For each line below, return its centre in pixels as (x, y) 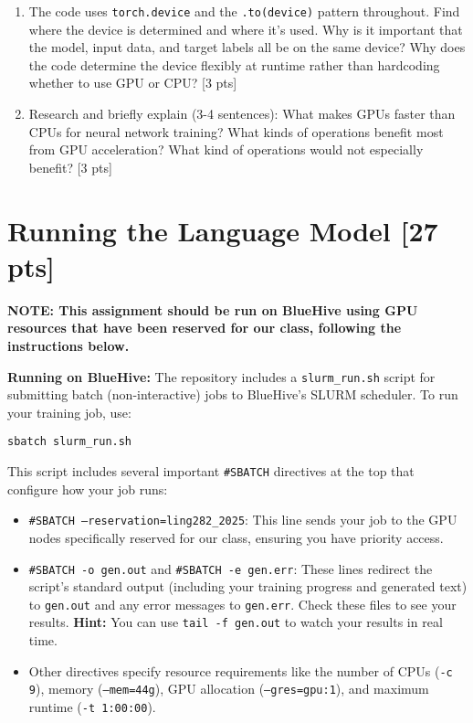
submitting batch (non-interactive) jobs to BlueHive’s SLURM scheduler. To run (233, 394)
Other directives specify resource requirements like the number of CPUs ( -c (241, 670)
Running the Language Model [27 (223, 230)
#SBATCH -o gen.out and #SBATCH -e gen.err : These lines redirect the (231, 568)
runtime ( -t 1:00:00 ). (92, 706)
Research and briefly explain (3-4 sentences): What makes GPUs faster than (242, 114)
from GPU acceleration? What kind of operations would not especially (226, 149)
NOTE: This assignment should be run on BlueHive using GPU (213, 309)
